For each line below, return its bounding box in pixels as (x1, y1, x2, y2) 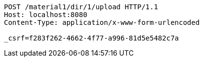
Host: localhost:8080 (4, 11, 87, 19)
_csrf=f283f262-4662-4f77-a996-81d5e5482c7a (4, 34, 179, 42)
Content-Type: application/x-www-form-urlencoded (4, 19, 200, 26)
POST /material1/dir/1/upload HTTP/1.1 (4, 3, 158, 11)
